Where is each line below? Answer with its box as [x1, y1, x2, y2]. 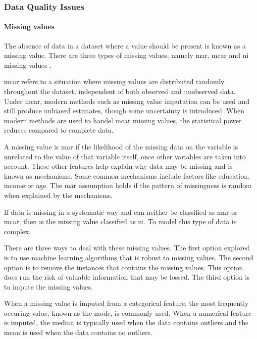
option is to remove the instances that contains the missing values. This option [4, 262, 243, 272]
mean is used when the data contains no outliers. [4, 327, 153, 338]
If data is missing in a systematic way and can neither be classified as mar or [4, 206, 238, 217]
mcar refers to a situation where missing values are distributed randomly [4, 76, 225, 87]
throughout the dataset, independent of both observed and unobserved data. [4, 86, 236, 97]
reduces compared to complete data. [4, 125, 114, 135]
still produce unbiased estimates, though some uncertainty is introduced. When [4, 105, 245, 116]
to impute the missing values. [4, 281, 93, 291]
